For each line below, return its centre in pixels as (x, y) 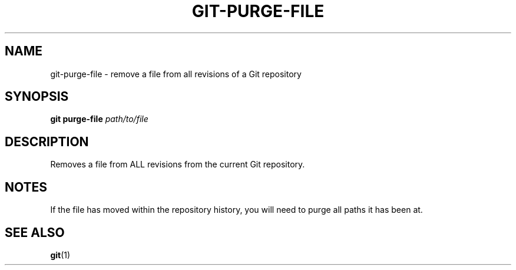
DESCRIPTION (47, 141)
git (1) (60, 255)
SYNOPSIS (37, 97)
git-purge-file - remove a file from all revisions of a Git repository (176, 74)
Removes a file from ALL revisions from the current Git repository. (178, 164)
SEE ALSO (35, 232)
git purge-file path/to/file (99, 119)
